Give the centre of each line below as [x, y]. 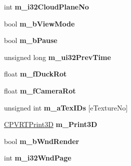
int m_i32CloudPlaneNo [46, 6]
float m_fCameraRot [40, 90]
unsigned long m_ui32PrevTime [57, 57]
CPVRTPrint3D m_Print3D [51, 124]
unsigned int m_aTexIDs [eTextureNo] [66, 107]
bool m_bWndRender [42, 141]
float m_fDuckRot [35, 74]
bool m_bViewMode [39, 23]
